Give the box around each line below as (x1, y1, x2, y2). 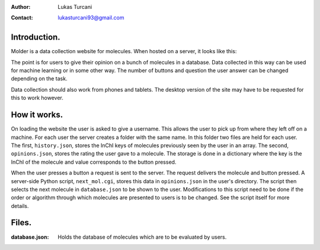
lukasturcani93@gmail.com (57, 14, 124, 21)
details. (11, 202, 29, 209)
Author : (11, 4, 31, 10)
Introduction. (11, 33, 60, 43)
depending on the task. (11, 75, 68, 82)
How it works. (11, 110, 63, 120)
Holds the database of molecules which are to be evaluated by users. (57, 233, 227, 241)
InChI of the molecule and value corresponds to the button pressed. (11, 158, 177, 165)
